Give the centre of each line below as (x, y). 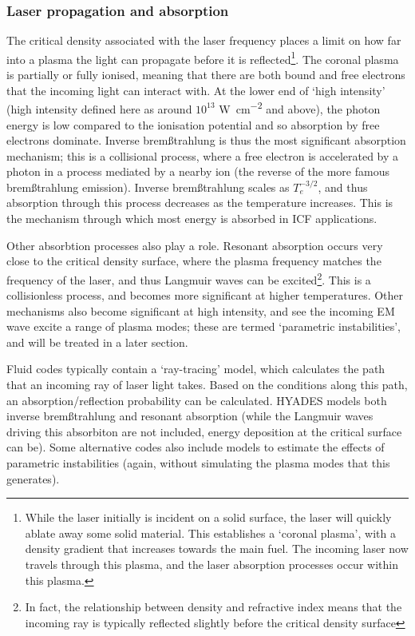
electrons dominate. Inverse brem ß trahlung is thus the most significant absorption (206, 140)
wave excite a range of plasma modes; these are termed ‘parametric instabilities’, (204, 326)
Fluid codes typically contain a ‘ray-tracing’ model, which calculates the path (196, 369)
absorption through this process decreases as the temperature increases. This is (200, 203)
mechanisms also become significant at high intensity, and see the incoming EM (201, 310)
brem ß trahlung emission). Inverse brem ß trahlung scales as (148, 187)
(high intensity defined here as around (99, 108)
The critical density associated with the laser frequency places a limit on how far (204, 40)
